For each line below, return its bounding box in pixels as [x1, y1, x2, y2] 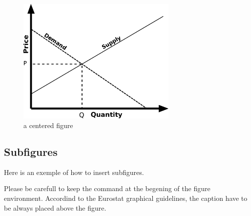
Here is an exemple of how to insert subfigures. [4, 167, 144, 177]
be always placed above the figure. [4, 202, 106, 213]
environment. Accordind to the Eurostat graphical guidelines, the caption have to [4, 193, 248, 203]
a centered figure [23, 120, 73, 130]
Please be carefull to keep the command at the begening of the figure [4, 183, 210, 194]
